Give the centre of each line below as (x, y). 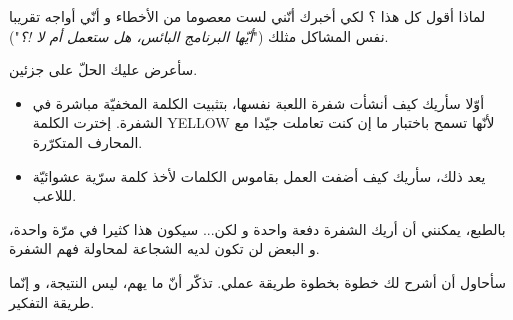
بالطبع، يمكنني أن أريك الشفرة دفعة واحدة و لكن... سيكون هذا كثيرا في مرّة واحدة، (257, 228)
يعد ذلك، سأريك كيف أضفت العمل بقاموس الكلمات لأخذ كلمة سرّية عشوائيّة (259, 175)
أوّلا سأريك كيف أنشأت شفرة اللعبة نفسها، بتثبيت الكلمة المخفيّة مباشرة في (258, 102)
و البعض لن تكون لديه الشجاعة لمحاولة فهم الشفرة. (164, 248)
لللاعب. (54, 195)
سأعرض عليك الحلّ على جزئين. (103, 69)
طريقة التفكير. (52, 301)
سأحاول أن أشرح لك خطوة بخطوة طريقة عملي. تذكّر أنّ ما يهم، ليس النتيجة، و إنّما (257, 281)
